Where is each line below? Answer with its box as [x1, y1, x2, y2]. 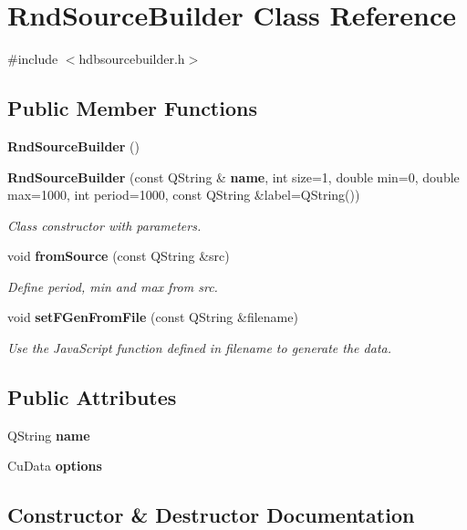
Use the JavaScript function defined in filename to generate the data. [7, 338, 391, 358]
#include [7, 49, 58, 68]
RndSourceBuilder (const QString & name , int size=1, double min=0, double [7, 167, 460, 186]
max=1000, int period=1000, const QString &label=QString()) [7, 185, 360, 204]
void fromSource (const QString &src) [7, 246, 230, 265]
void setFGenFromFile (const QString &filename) [7, 307, 298, 327]
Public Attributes [7, 383, 177, 411]
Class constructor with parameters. [7, 215, 202, 234]
